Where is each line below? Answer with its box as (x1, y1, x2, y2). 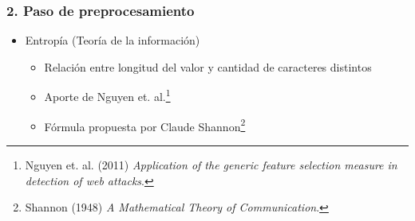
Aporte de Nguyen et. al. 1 (44, 86, 171, 105)
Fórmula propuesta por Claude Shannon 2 (44, 115, 246, 134)
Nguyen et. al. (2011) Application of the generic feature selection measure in (25, 156, 397, 173)
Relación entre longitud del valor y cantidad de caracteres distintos (44, 58, 372, 75)
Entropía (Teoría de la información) (25, 32, 200, 48)
